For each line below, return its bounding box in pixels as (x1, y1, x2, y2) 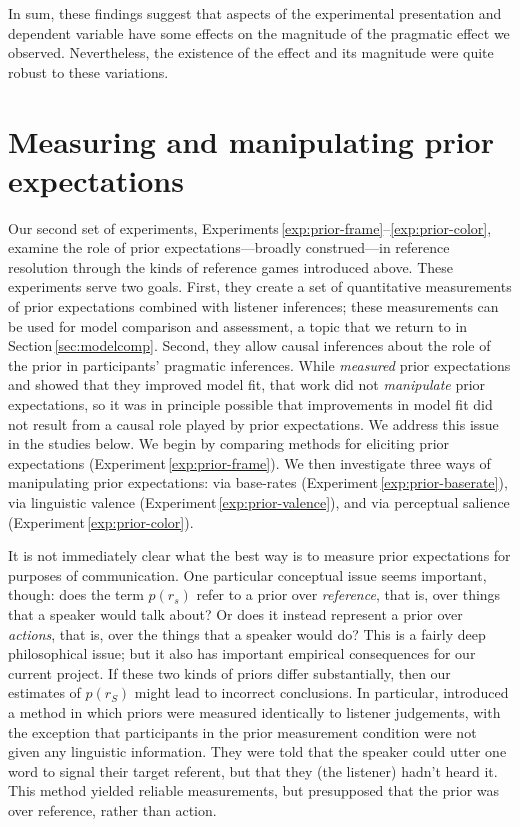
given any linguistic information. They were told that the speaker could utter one (8, 741, 507, 762)
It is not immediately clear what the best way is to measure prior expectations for (8, 545, 511, 566)
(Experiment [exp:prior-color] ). (8, 511, 194, 532)
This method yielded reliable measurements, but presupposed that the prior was (8, 780, 500, 801)
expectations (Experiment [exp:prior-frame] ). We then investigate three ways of (8, 452, 491, 473)
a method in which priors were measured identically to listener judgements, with (8, 701, 501, 722)
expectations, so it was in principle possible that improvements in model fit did (8, 394, 493, 415)
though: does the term (8, 584, 144, 605)
